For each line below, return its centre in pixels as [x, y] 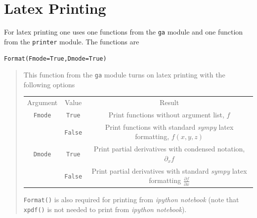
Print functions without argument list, [166, 114]
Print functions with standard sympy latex [169, 127]
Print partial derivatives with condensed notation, [169, 149]
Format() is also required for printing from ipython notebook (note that [131, 200]
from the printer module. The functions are [72, 41]
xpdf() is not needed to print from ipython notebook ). [105, 209]
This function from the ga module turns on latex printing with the [124, 75]
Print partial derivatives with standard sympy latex [169, 170]
